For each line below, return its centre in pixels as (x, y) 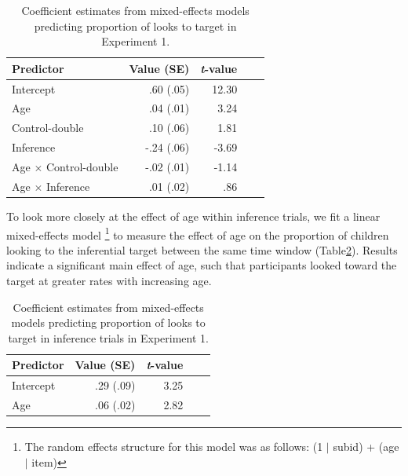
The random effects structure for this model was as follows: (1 (174, 447)
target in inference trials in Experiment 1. (108, 337)
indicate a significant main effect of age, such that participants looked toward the (202, 265)
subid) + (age (366, 447)
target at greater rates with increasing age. (109, 280)
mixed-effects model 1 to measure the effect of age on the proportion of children (198, 233)
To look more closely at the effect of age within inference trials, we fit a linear (193, 216)
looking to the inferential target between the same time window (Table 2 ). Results (202, 249)
